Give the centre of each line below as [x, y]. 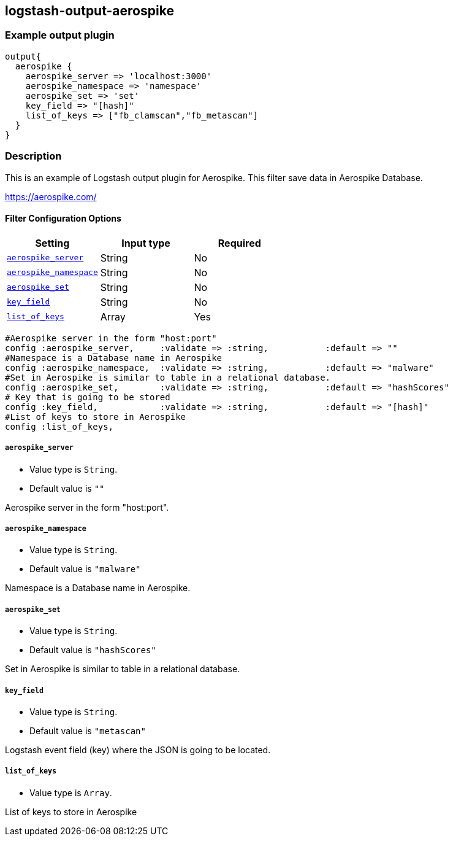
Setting [52, 243]
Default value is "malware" [85, 569]
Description [33, 156]
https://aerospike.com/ [51, 196]
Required [239, 243]
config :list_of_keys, [59, 426]
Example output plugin [60, 35]
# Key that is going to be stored [88, 397]
